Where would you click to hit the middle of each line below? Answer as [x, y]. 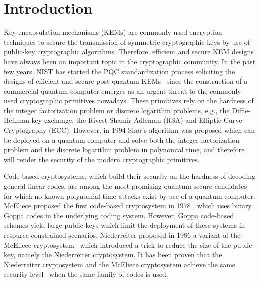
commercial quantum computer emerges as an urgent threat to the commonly [123, 91]
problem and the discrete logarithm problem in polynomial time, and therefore [124, 149]
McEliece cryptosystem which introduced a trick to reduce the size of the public [128, 244]
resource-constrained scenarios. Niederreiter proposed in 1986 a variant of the [122, 235]
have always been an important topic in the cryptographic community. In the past [130, 61]
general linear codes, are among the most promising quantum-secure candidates [126, 186]
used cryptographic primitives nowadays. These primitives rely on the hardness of [129, 101]
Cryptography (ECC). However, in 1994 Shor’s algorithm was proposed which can [129, 130]
